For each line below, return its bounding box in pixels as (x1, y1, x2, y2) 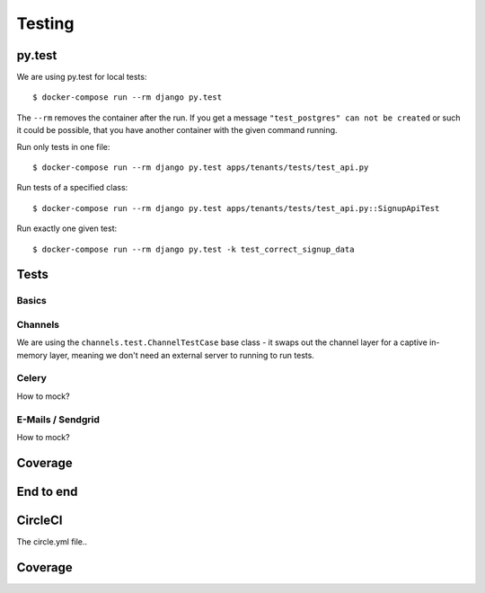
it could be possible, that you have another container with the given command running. (16, 125, 338, 136)
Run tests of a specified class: (16, 182, 128, 193)
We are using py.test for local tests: (16, 72, 147, 83)
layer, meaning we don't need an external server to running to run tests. (49, 350, 314, 360)
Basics (16, 295, 47, 307)
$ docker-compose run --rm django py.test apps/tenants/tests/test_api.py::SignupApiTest (32, 203, 440, 213)
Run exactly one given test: (16, 223, 118, 234)
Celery (16, 372, 47, 385)
